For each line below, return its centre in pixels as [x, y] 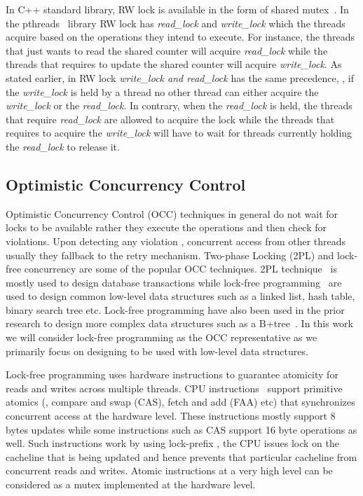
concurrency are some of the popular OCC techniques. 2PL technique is [180, 269]
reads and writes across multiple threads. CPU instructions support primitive [174, 388]
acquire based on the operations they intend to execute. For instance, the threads [180, 37]
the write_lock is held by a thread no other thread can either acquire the [162, 91]
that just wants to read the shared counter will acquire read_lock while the [167, 50]
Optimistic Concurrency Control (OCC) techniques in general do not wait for [172, 213]
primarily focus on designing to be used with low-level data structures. [157, 351]
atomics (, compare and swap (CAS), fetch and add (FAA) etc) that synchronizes [180, 402]
